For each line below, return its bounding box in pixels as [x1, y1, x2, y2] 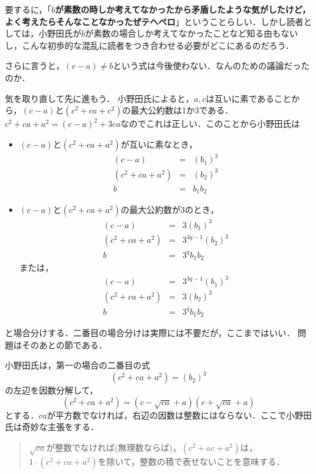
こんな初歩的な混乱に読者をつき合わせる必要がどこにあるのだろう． [21, 38, 294, 51]
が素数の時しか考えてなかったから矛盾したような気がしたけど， [55, 3, 311, 15]
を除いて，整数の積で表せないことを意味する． [98, 454, 285, 467]
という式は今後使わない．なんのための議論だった [113, 59, 310, 72]
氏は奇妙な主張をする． [5, 420, 99, 433]
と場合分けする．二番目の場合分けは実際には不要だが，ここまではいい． [5, 326, 295, 339]
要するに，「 [5, 3, 52, 15]
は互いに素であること [206, 92, 292, 104]
